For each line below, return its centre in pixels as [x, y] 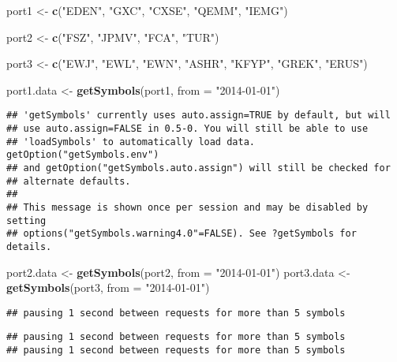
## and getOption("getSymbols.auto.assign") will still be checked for [198, 168]
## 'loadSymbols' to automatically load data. [131, 142]
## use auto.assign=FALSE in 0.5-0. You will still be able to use [187, 129]
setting [26, 220]
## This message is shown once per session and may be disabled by [187, 207]
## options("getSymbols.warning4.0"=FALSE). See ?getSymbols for [182, 234]
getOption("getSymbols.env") [83, 155]
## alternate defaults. [69, 181]
